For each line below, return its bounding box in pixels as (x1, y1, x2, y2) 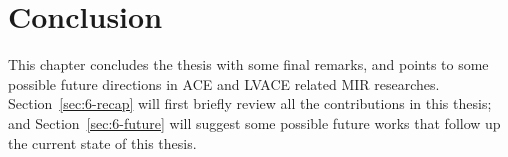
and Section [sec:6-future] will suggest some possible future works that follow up (8, 112, 501, 133)
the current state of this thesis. (8, 132, 197, 153)
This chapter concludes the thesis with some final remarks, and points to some (8, 54, 489, 75)
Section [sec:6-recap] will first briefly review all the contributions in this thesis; (8, 93, 492, 114)
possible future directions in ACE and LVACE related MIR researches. (8, 73, 440, 94)
